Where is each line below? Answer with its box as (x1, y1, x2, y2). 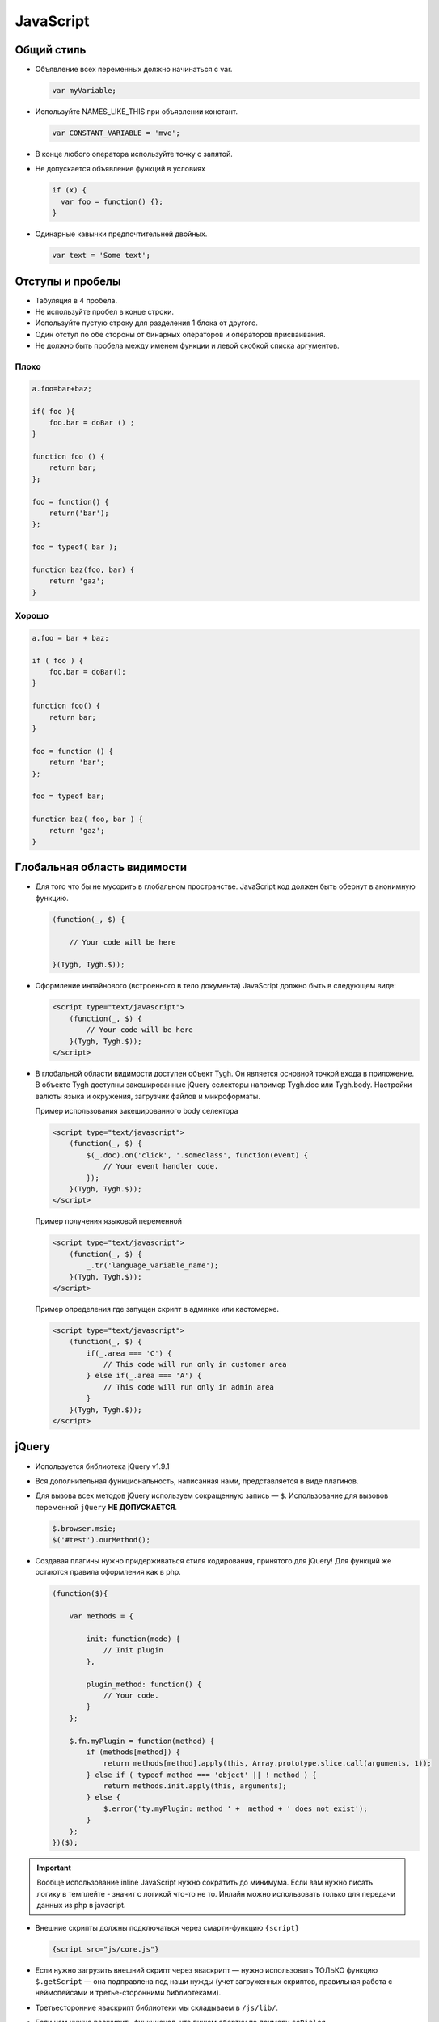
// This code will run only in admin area (103, 1382, 274, 1391)
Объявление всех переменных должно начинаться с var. (35, 65, 233, 74)
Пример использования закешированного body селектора (35, 1106, 238, 1116)
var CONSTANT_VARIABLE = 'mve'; (52, 129, 181, 137)
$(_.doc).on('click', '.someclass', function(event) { (86, 1150, 309, 1160)
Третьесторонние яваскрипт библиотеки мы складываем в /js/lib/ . (35, 2003, 279, 2012)
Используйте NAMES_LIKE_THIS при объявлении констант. (35, 107, 238, 116)
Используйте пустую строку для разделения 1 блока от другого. (35, 318, 259, 328)
